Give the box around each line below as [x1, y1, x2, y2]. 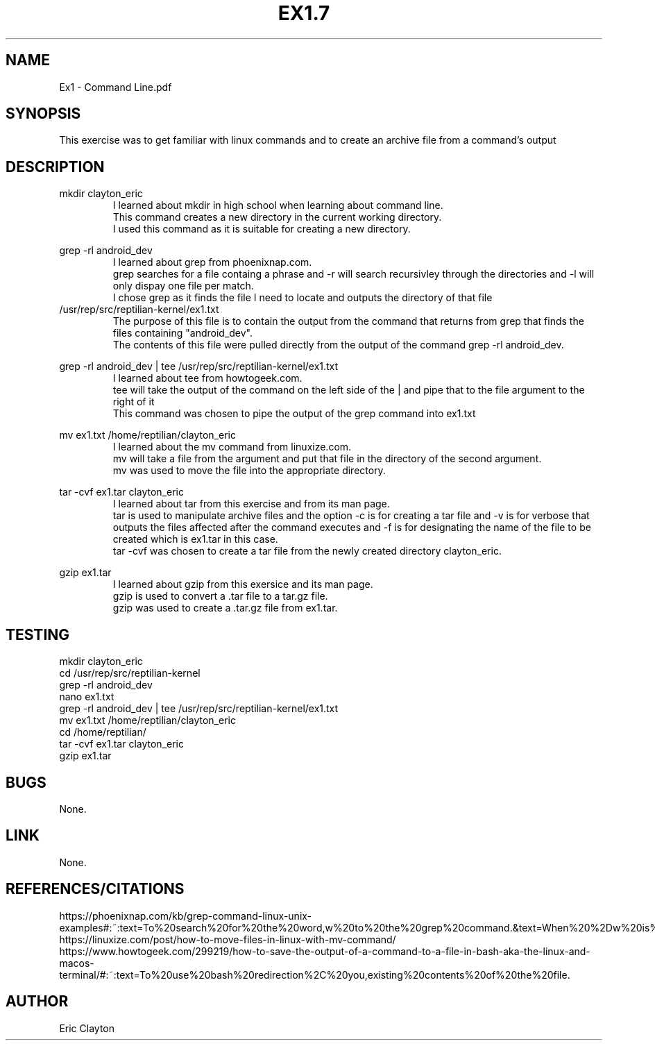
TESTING [6, 625, 70, 643]
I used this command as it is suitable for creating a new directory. [112, 223, 411, 235]
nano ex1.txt [59, 691, 114, 703]
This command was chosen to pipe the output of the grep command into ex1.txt [112, 407, 476, 420]
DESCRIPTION [6, 158, 105, 176]
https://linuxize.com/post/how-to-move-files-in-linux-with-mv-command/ [59, 933, 396, 945]
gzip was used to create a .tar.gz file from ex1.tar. [112, 602, 338, 614]
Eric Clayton [59, 1022, 114, 1034]
